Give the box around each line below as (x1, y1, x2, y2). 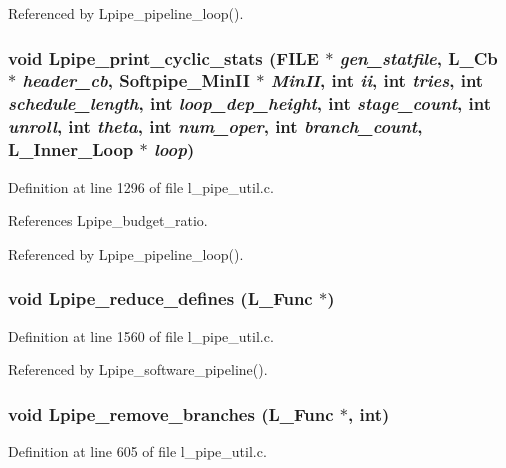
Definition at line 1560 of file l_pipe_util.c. (8, 325, 274, 346)
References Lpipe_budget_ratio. (8, 210, 208, 231)
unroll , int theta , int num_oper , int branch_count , (8, 114, 423, 139)
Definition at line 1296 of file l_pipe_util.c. (8, 176, 274, 197)
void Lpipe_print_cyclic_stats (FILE (8, 45, 319, 70)
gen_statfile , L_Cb (339, 45, 498, 70)
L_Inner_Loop (8, 137, 134, 162)
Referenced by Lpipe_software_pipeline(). (8, 359, 268, 380)
